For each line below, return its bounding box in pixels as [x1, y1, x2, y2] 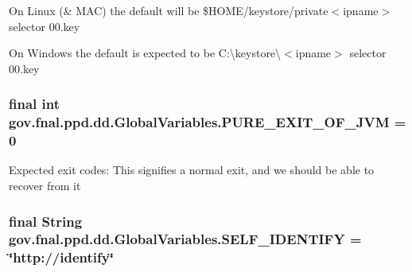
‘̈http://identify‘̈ [9, 247, 114, 267]
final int [9, 94, 60, 114]
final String [9, 211, 83, 231]
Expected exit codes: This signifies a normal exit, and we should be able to [9, 161, 375, 178]
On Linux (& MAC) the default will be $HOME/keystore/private [9, 2, 328, 18]
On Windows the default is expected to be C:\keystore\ [9, 45, 282, 61]
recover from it [9, 177, 81, 194]
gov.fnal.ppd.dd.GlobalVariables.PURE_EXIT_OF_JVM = [9, 112, 406, 132]
